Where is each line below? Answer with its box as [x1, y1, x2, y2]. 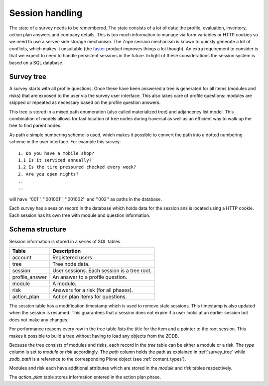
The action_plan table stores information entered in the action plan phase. [9, 374, 161, 380]
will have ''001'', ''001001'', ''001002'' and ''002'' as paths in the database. [9, 196, 162, 202]
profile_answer [12, 274, 47, 281]
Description [52, 247, 81, 254]
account [12, 254, 32, 261]
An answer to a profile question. [52, 274, 128, 281]
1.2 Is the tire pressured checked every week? [18, 164, 136, 170]
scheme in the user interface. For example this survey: [9, 139, 121, 145]
